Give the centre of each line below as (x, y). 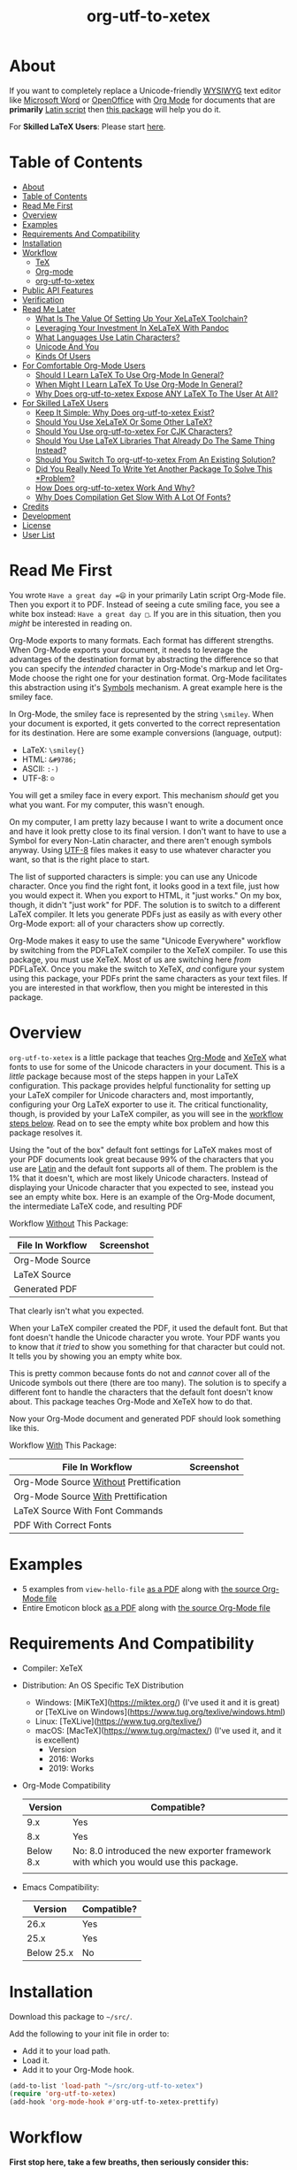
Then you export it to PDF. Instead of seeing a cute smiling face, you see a (145, 604)
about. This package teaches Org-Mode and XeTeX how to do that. (131, 1401)
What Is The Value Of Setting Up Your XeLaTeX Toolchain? (141, 318)
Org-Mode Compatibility (66, 1785)
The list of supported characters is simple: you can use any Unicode (133, 876)
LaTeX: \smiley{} (53, 750)
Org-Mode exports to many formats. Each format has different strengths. (141, 640)
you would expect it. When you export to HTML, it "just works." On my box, (146, 895)
